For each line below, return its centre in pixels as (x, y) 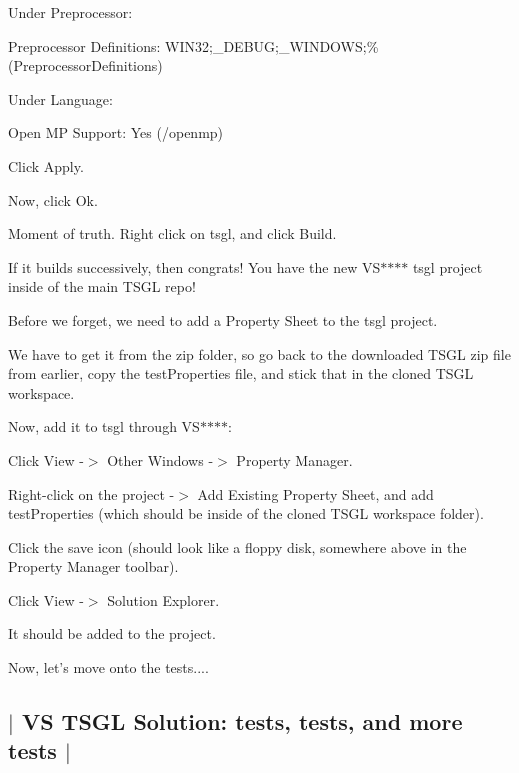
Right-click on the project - (91, 493)
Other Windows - (160, 459)
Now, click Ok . (53, 199)
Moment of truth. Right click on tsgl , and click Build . (172, 233)
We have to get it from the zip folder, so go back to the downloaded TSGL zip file (259, 353)
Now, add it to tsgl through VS (104, 426)
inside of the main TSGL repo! (102, 286)
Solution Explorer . (163, 599)
